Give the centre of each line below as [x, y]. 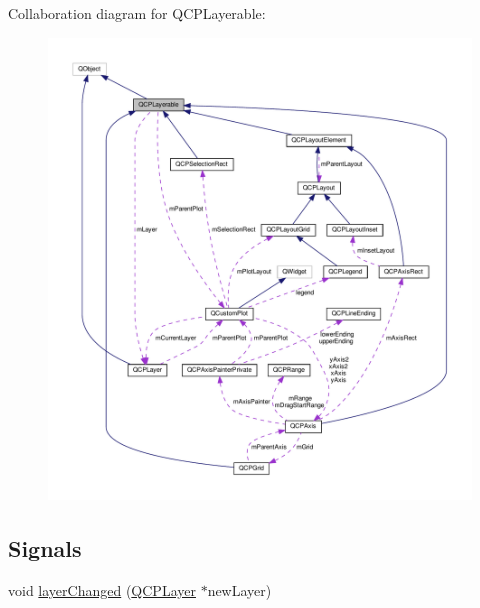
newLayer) [239, 590]
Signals [45, 548]
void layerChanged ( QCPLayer [102, 590]
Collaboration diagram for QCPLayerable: [137, 13]
